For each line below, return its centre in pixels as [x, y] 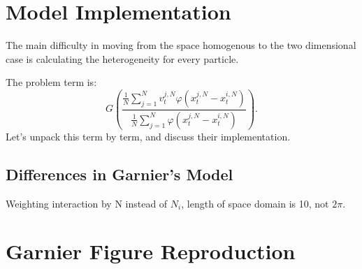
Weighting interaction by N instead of [87, 203]
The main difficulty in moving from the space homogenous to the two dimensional [181, 45]
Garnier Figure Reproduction [151, 251]
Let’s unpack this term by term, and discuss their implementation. [148, 136]
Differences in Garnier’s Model [120, 174]
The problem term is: [51, 82]
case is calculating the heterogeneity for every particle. [122, 58]
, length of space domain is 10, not [255, 203]
